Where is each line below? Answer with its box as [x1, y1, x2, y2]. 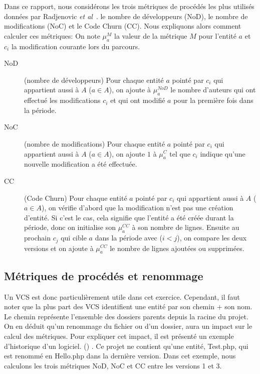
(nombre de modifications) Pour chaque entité [24, 138, 165, 149]
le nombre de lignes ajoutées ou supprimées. [110, 242, 244, 253]
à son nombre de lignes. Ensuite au [132, 222, 239, 232]
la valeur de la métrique [114, 30, 187, 41]
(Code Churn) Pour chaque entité [24, 192, 127, 203]
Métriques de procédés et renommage [4, 268, 203, 283]
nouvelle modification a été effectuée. [24, 159, 137, 169]
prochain [24, 232, 51, 243]
